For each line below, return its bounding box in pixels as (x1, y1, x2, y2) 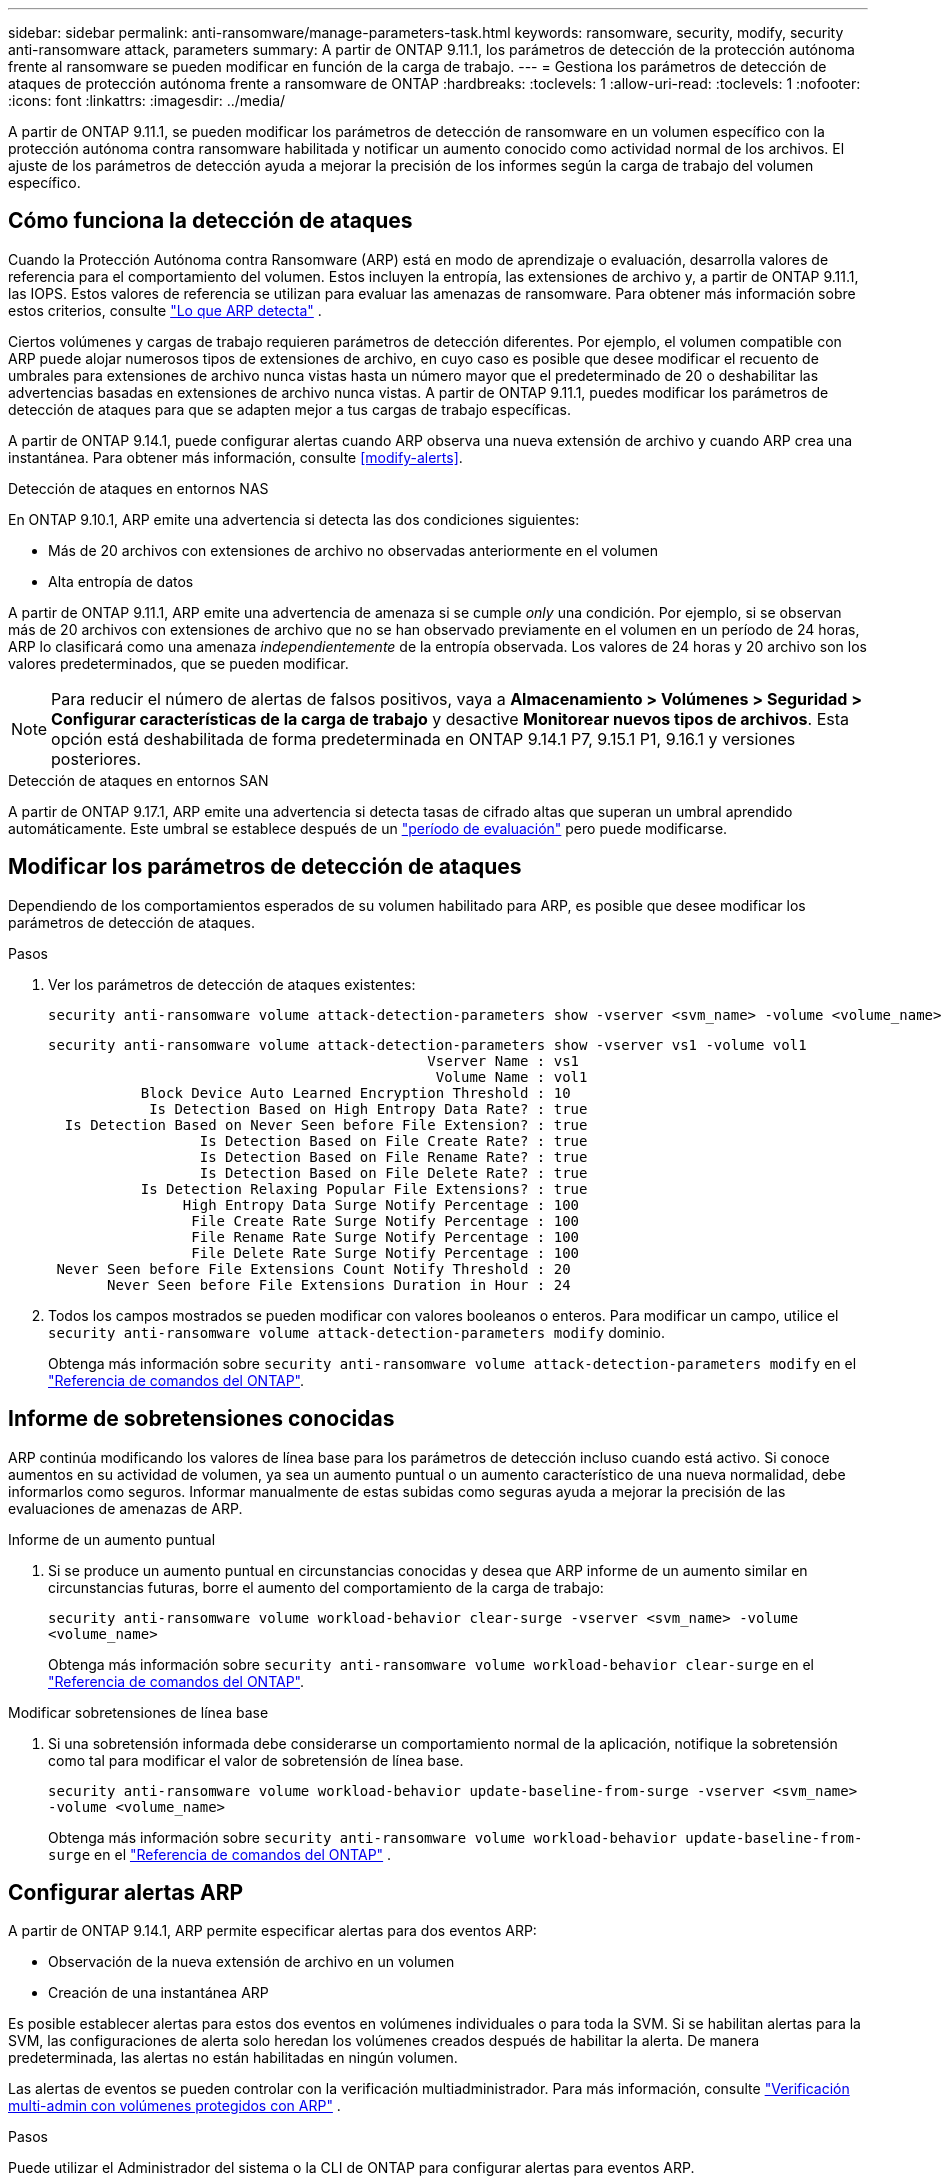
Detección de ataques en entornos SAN (8, 771, 269, 789)
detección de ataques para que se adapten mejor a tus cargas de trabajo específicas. (8, 400, 572, 418)
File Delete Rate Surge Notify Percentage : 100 (191, 1244, 580, 1261)
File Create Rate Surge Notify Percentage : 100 (191, 1212, 580, 1229)
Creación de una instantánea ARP (48, 1984, 269, 2002)
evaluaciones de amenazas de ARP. (8, 1499, 243, 1517)
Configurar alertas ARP (8, 1879, 244, 1905)
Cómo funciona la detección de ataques (8, 208, 413, 234)
